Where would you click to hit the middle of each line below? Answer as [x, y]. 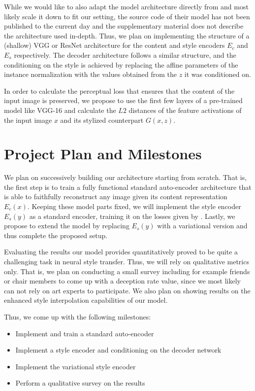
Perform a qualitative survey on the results [80, 383]
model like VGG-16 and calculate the [60, 110]
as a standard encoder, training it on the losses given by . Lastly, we [132, 216]
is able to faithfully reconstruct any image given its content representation [116, 196]
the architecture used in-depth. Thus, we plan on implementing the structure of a [127, 35]
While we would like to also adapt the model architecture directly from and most [126, 6]
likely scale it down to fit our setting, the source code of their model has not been [127, 16]
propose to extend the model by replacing [67, 226]
